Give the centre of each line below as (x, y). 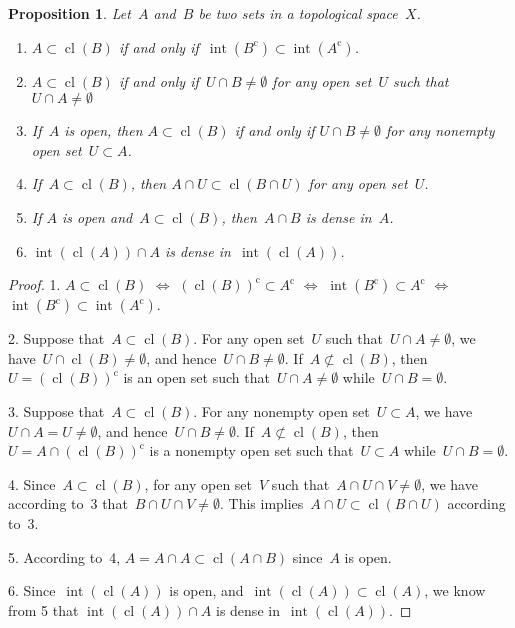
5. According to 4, (64, 556)
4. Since (32, 483)
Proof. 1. (34, 284)
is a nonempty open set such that (251, 450)
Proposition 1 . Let (69, 13)
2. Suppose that (56, 338)
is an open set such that (196, 377)
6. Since (32, 590)
